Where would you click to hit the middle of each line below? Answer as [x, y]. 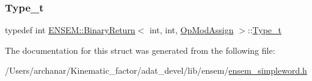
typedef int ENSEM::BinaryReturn [70, 30]
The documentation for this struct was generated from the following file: [140, 50]
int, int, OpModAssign [191, 30]
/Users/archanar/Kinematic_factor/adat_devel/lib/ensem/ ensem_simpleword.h [156, 70]
